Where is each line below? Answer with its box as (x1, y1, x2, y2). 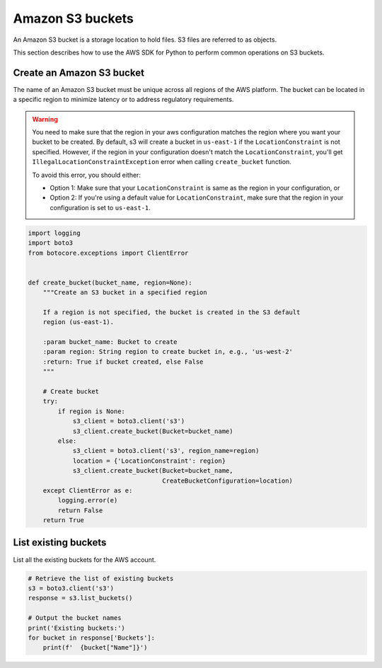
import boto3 (28, 239, 74, 247)
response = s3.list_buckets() (28, 594, 133, 602)
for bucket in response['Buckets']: (28, 633, 156, 642)
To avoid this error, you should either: (32, 171, 141, 179)
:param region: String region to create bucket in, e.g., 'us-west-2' (42, 347, 294, 356)
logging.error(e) (57, 496, 118, 505)
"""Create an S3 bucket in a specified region (42, 289, 208, 296)
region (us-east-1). (42, 318, 115, 326)
